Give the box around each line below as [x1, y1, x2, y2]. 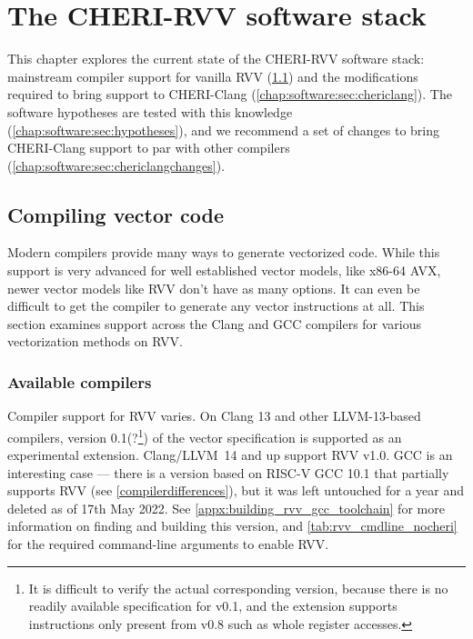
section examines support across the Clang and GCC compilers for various [7, 314, 422, 333]
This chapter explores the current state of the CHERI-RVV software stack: [7, 49, 425, 68]
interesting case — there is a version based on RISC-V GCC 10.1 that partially [7, 463, 449, 482]
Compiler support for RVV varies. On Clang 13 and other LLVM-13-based [7, 406, 421, 425]
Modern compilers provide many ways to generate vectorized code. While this [7, 243, 440, 262]
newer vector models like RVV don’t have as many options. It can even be [7, 278, 420, 297]
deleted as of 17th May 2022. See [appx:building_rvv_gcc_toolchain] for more [7, 498, 445, 517]
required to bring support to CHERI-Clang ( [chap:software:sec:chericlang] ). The [7, 85, 452, 104]
